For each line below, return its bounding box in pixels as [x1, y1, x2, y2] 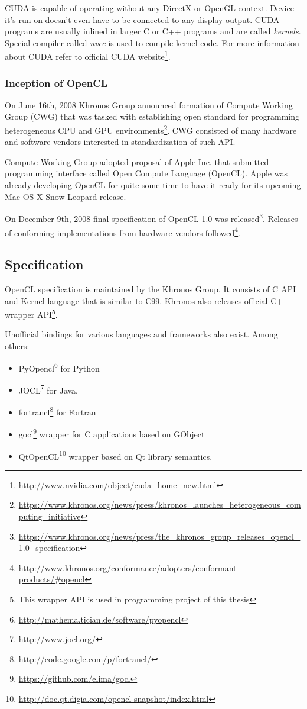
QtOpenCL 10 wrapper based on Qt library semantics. [18, 448, 213, 462]
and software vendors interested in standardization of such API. [5, 136, 236, 148]
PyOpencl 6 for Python [18, 360, 100, 374]
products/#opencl [18, 573, 85, 585]
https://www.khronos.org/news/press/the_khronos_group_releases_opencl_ [18, 530, 301, 542]
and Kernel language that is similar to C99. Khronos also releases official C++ [5, 294, 290, 307]
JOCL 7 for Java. [18, 382, 78, 396]
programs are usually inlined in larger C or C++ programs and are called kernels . [5, 25, 301, 37]
